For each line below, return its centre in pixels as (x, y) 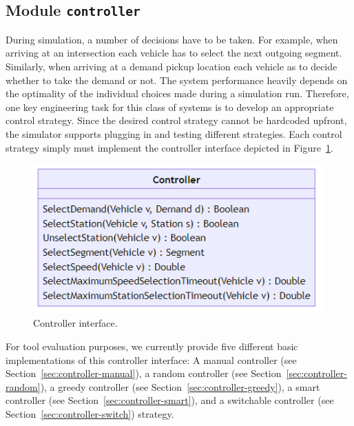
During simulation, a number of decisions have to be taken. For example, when (172, 39)
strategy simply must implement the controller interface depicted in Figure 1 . (169, 147)
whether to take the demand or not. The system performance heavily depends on (177, 80)
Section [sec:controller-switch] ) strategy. (90, 413)
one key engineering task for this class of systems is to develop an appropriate (170, 106)
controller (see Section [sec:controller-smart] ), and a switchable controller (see (170, 400)
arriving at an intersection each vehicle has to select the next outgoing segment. (174, 53)
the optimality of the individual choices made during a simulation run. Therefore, (177, 93)
